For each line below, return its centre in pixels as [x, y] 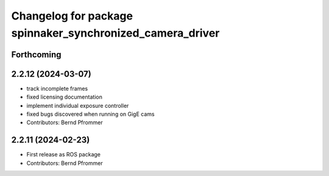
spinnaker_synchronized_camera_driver [115, 33]
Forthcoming [36, 55]
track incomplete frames [57, 88]
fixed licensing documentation [65, 97]
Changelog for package [72, 16]
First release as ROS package [63, 155]
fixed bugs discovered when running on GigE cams [90, 114]
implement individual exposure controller [78, 105]
